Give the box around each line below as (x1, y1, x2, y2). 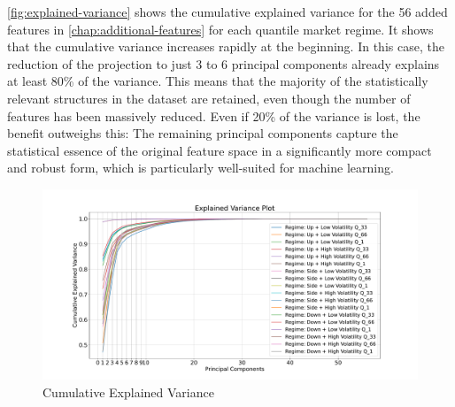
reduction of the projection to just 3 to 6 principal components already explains (7, 54, 440, 73)
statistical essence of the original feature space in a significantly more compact (7, 141, 432, 159)
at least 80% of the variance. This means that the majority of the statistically (7, 72, 428, 90)
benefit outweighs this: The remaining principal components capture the (7, 124, 398, 142)
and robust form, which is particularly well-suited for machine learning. (7, 158, 394, 177)
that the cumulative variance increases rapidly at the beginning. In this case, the (7, 37, 444, 56)
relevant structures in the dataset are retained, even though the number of (7, 88, 411, 107)
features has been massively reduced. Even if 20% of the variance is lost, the (7, 106, 420, 125)
